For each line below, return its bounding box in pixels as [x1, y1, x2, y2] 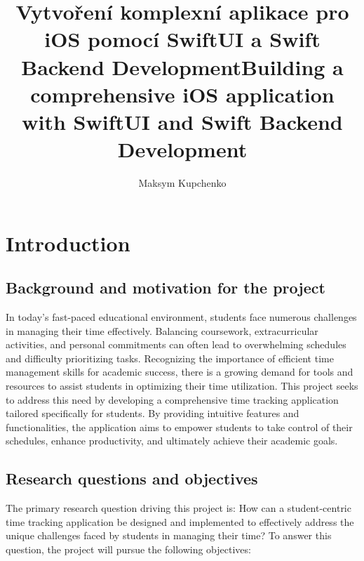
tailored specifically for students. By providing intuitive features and [6, 406, 299, 421]
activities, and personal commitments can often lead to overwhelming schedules [6, 337, 346, 352]
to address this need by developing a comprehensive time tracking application [6, 392, 339, 407]
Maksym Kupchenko [138, 176, 227, 190]
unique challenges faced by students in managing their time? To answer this [6, 528, 332, 543]
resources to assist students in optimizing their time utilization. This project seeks [6, 378, 358, 393]
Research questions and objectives [6, 468, 258, 489]
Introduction [6, 228, 130, 257]
